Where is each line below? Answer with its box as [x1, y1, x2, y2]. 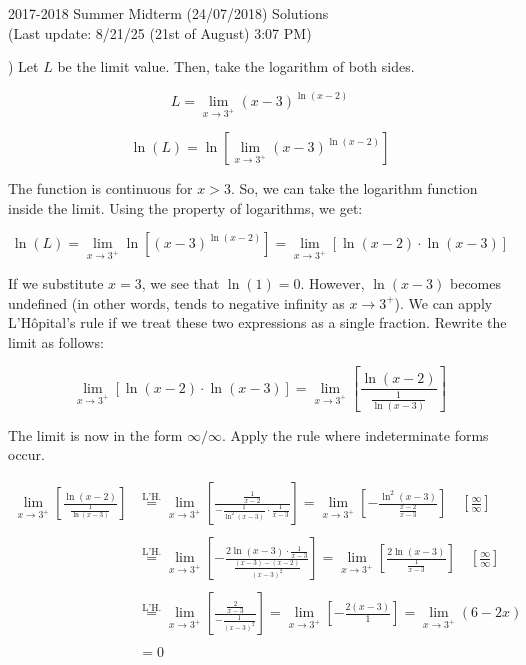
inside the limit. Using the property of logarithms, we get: [8, 197, 363, 218]
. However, [300, 272, 365, 293]
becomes [450, 272, 502, 293]
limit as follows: [8, 331, 104, 352]
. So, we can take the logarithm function [230, 178, 478, 198]
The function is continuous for [8, 178, 193, 198]
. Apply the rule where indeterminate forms [222, 424, 489, 445]
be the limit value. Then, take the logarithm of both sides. [57, 56, 415, 77]
